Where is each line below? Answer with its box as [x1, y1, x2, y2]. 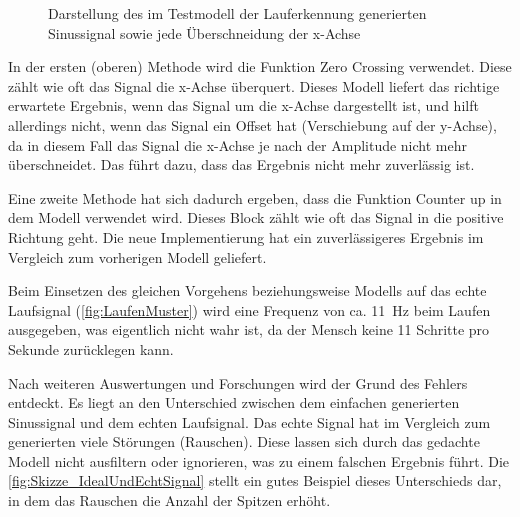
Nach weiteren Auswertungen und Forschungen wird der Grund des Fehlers [8, 372, 468, 393]
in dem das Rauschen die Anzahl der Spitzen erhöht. [8, 490, 331, 511]
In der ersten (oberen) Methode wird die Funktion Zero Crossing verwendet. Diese [8, 56, 512, 77]
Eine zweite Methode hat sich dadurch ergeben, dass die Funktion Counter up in [8, 187, 502, 208]
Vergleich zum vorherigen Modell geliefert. [8, 246, 267, 267]
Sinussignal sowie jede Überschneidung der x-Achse [48, 22, 361, 43]
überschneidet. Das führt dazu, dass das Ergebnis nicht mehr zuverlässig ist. [8, 154, 475, 175]
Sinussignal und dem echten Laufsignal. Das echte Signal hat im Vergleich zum [8, 411, 491, 432]
